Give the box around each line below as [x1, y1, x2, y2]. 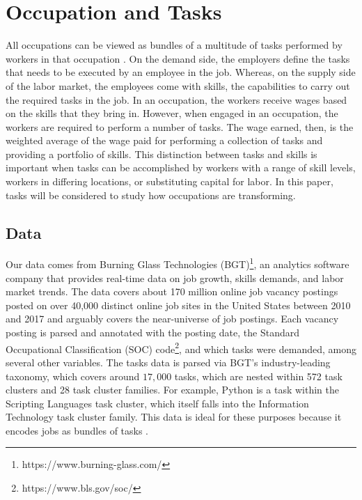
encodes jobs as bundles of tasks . [6, 423, 149, 437]
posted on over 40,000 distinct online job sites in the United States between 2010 [6, 297, 351, 312]
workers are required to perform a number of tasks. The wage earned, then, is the [6, 119, 354, 134]
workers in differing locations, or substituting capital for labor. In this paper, [6, 174, 333, 189]
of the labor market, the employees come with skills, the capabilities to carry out [6, 78, 350, 93]
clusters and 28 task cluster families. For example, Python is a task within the [6, 382, 339, 397]
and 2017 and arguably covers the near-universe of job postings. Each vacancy [6, 311, 339, 326]
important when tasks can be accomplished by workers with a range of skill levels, [6, 160, 356, 175]
